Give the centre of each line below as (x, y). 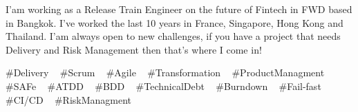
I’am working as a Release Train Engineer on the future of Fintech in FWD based (179, 9)
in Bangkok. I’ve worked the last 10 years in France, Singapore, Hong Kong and (175, 22)
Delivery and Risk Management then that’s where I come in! (134, 49)
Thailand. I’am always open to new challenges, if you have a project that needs (173, 36)
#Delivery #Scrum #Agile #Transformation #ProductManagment (165, 72)
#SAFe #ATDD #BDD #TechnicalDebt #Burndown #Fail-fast (163, 86)
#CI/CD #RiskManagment (69, 99)
